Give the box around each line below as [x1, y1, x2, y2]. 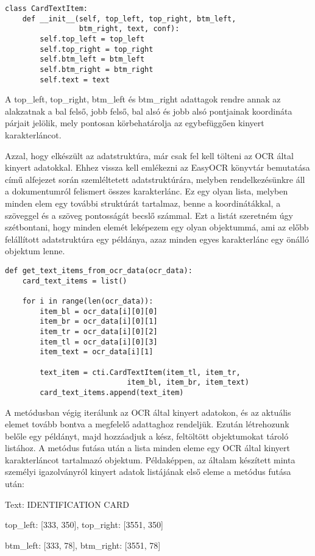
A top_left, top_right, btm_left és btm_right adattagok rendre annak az [5, 93, 281, 105]
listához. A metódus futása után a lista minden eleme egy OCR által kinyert [5, 441, 290, 454]
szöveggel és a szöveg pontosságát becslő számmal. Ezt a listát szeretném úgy [5, 208, 293, 221]
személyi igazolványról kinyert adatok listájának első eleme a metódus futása [5, 465, 291, 478]
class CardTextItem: [5, 4, 88, 13]
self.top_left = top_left [40, 34, 145, 43]
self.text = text [40, 75, 110, 84]
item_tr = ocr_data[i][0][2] [40, 327, 158, 336]
